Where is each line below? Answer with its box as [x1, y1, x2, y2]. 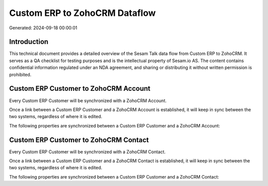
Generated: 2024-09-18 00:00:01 [9, 25, 77, 31]
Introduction [9, 38, 49, 46]
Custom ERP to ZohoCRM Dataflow [9, 7, 156, 18]
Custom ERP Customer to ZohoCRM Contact [9, 135, 149, 144]
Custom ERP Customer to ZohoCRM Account [9, 84, 151, 93]
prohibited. [9, 71, 32, 77]
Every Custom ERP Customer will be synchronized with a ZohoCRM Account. [9, 97, 167, 104]
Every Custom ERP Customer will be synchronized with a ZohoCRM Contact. [9, 149, 166, 155]
